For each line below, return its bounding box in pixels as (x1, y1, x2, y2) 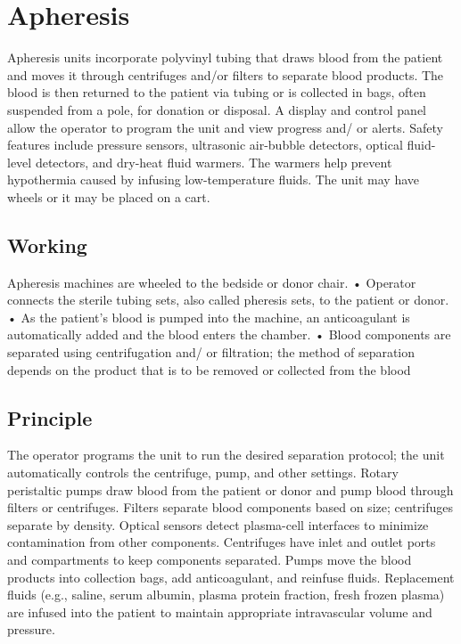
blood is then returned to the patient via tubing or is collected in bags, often (7, 83, 426, 102)
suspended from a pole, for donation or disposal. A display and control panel (7, 100, 426, 118)
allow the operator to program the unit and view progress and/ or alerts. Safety (7, 118, 444, 136)
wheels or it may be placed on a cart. (7, 187, 210, 206)
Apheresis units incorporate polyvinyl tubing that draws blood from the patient (7, 48, 443, 67)
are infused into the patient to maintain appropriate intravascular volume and (7, 602, 432, 621)
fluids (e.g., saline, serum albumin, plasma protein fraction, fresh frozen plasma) (7, 585, 445, 604)
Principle (7, 404, 93, 431)
